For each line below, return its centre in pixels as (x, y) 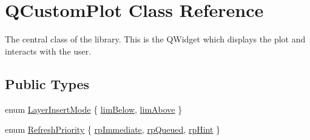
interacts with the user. (48, 51)
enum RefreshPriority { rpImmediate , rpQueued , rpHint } (113, 129)
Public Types (47, 83)
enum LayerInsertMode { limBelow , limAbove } (94, 109)
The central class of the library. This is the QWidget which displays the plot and (155, 39)
